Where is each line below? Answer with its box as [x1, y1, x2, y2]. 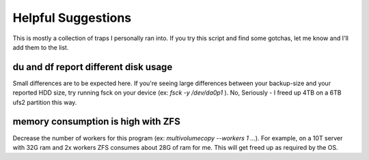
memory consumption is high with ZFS [12, 116, 180, 127]
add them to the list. [12, 43, 69, 51]
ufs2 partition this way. [12, 98, 77, 106]
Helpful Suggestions [12, 10, 132, 25]
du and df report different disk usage [12, 61, 173, 73]
